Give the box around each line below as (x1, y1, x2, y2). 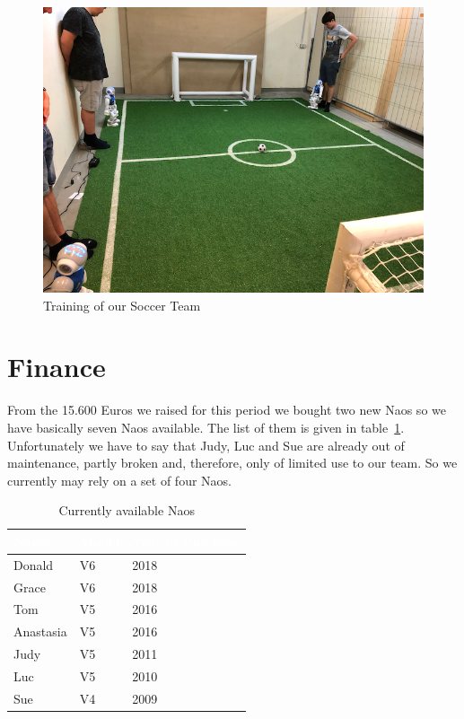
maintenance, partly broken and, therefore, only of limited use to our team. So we (7, 453, 458, 472)
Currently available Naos (58, 501, 195, 520)
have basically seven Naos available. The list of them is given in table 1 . (7, 417, 405, 436)
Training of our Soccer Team (43, 295, 201, 314)
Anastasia (13, 622, 67, 641)
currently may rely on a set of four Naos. (7, 470, 232, 489)
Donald (13, 555, 54, 574)
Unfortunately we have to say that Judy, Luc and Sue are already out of (7, 435, 405, 454)
